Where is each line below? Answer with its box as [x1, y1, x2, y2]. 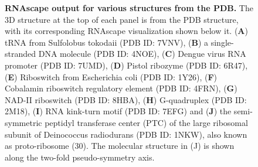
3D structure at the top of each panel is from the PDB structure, [5, 13, 239, 25]
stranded [5, 47, 36, 60]
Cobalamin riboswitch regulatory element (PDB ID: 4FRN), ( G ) [5, 82, 237, 94]
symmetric [5, 116, 42, 128]
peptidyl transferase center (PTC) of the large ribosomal [45, 116, 248, 128]
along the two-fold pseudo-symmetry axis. [5, 151, 155, 163]
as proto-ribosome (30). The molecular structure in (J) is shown [5, 139, 235, 152]
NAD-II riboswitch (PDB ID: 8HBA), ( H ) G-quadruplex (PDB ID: [5, 93, 247, 105]
